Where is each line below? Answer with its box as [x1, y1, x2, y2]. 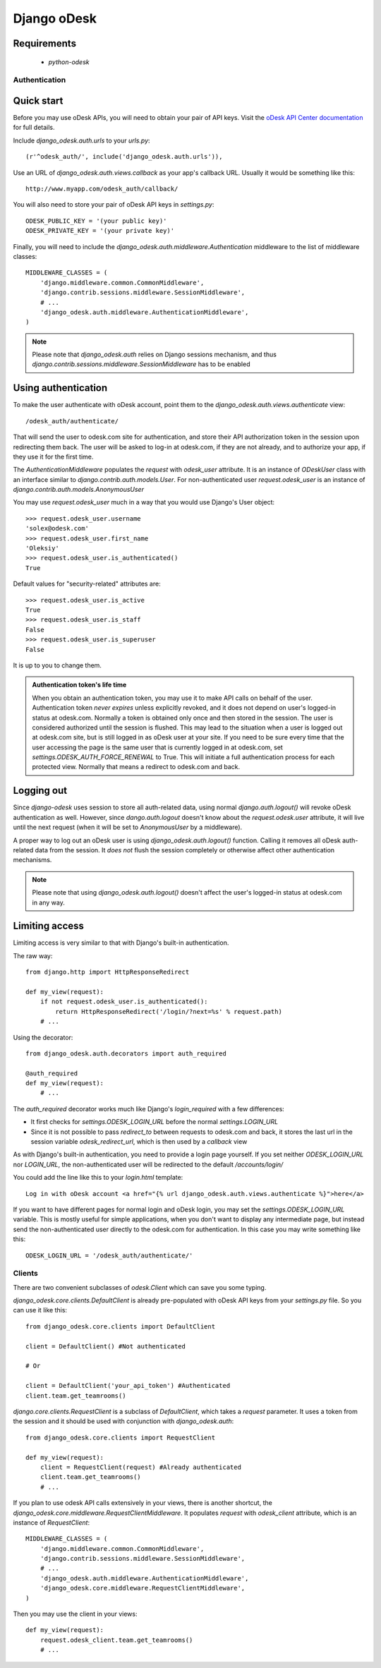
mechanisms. [13, 856, 52, 864]
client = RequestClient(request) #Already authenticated [40, 1463, 241, 1471]
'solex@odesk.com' [25, 524, 90, 533]
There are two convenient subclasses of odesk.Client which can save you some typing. [13, 1283, 267, 1291]
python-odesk [48, 57, 90, 66]
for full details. [13, 123, 56, 132]
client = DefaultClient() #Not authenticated [25, 1342, 186, 1350]
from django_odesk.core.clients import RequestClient [25, 1433, 215, 1442]
